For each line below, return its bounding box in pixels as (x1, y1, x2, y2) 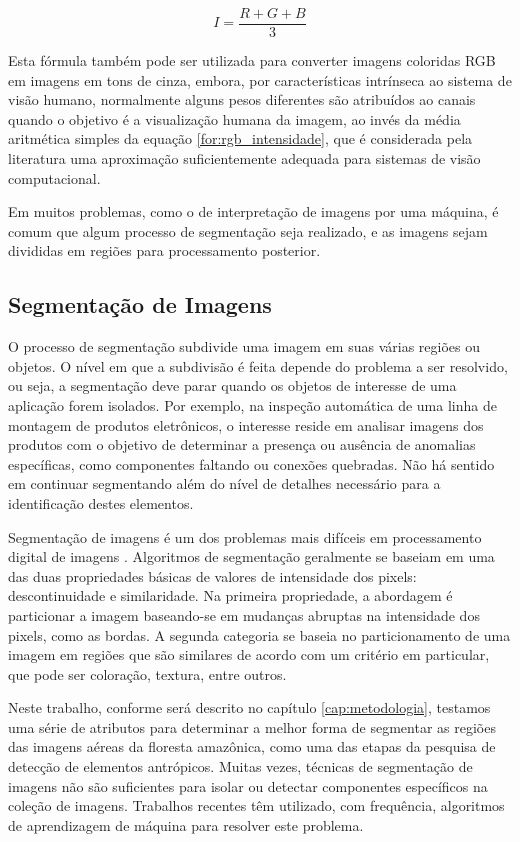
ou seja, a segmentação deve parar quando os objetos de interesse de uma (8, 375, 457, 396)
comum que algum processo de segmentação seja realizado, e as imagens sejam (8, 220, 488, 241)
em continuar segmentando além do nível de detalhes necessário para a (8, 473, 441, 494)
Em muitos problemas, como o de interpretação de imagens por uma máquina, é (8, 201, 499, 222)
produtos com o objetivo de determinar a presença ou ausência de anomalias (8, 434, 476, 455)
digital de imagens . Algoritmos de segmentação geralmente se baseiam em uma (8, 546, 495, 567)
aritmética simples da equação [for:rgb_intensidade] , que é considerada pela (8, 128, 473, 149)
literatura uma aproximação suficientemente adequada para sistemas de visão (8, 148, 481, 169)
